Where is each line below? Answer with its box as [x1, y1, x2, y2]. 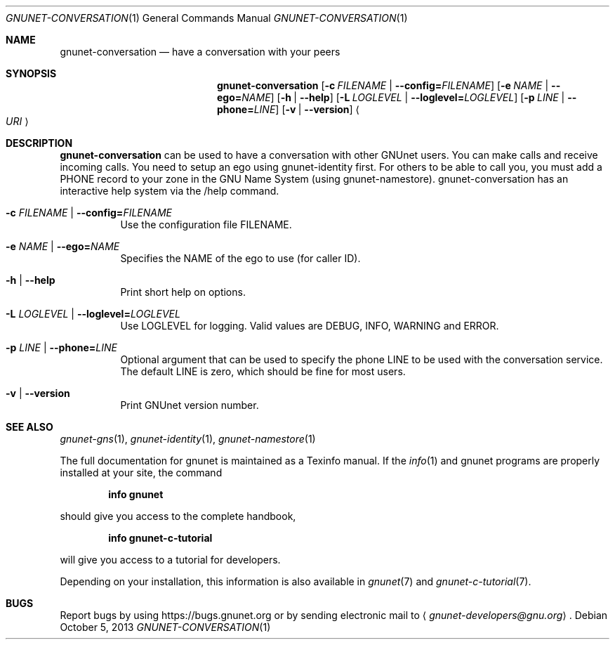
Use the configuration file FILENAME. [120, 219, 292, 230]
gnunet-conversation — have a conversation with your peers [60, 46, 340, 58]
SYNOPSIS [6, 67, 57, 79]
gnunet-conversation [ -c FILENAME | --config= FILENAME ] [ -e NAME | [217, 79, 549, 91]
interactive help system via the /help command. [60, 185, 279, 197]
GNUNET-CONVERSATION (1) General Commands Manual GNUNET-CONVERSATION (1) [6, 12, 408, 24]
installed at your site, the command [60, 467, 223, 478]
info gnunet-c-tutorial [108, 532, 213, 544]
